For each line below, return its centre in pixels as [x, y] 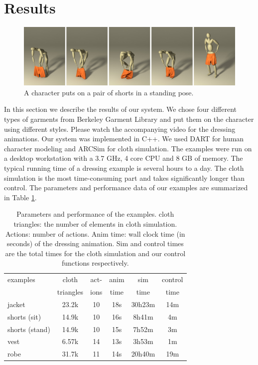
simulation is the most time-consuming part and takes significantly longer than [125, 178]
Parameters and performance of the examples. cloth [95, 214]
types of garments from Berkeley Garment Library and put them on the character [129, 119]
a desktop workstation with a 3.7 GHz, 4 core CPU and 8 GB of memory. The [124, 158]
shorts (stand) [29, 329]
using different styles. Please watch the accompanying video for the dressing [120, 129]
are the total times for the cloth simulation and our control [95, 253]
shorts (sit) [24, 316]
